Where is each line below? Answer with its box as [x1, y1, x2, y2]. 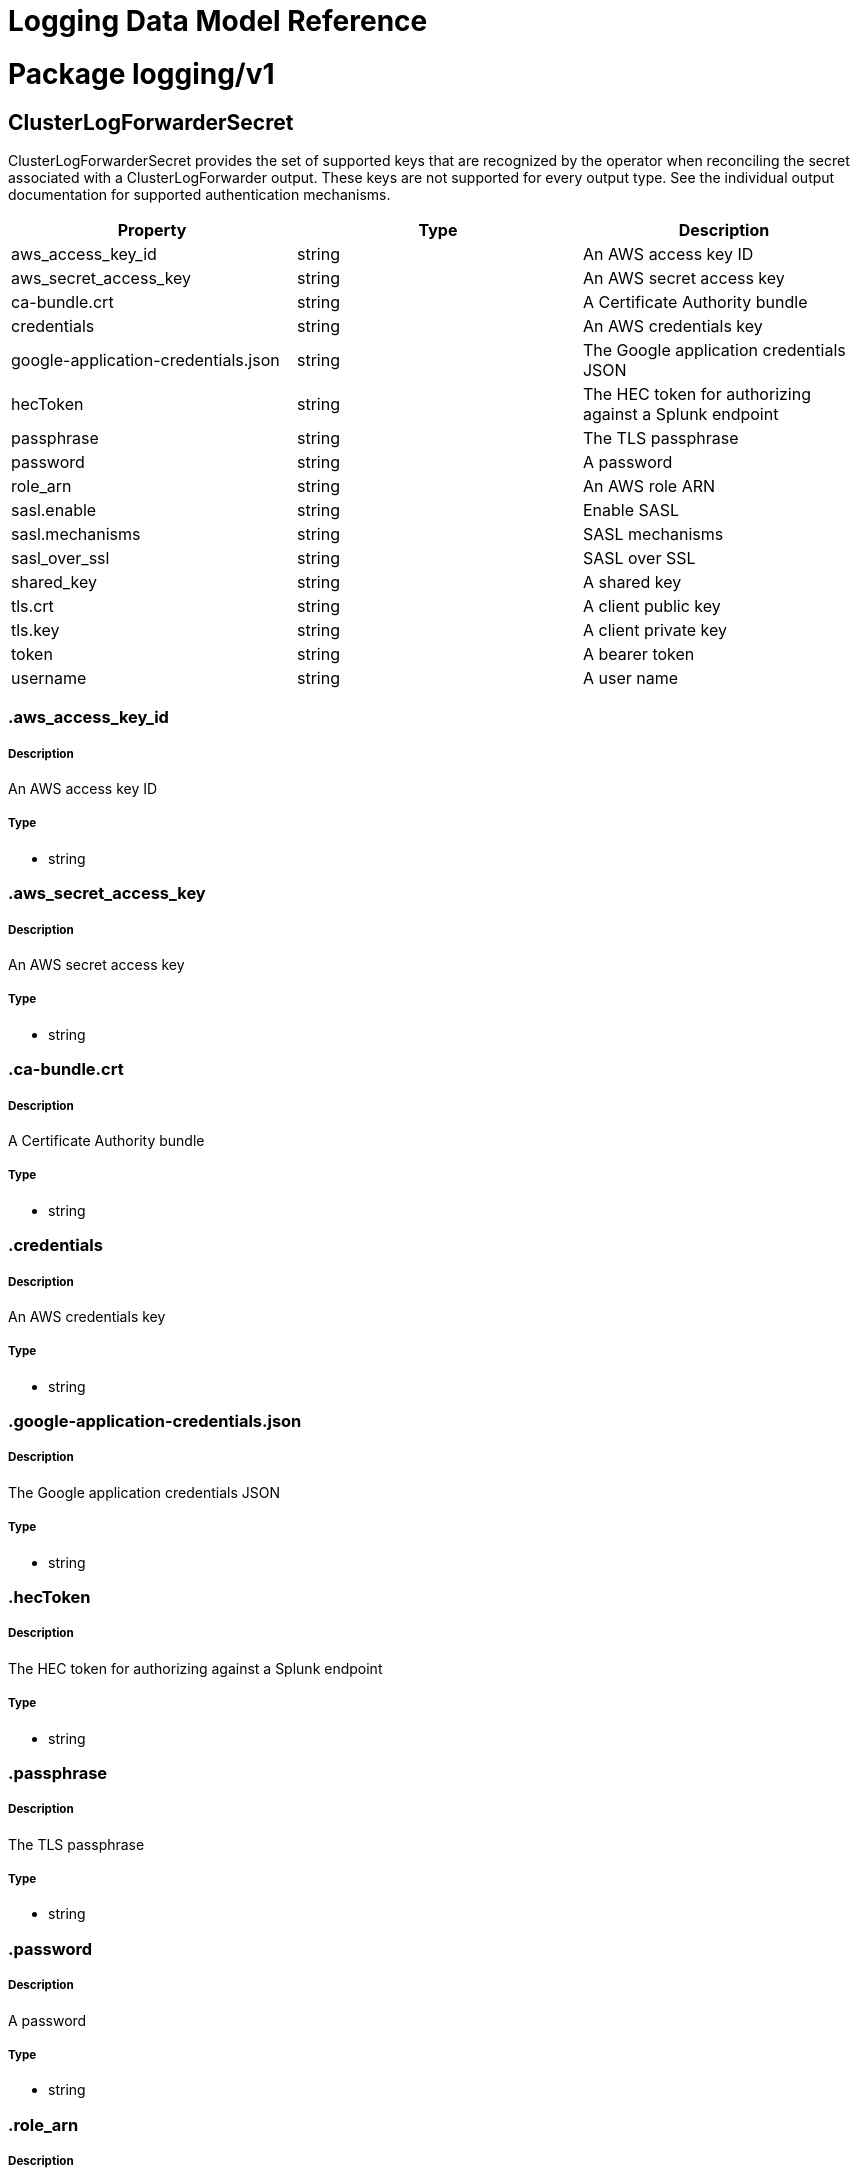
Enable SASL [582, 499, 680, 520]
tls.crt [11, 595, 54, 616]
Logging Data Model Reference [8, 4, 428, 38]
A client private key [582, 619, 727, 640]
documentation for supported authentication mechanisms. [8, 185, 391, 203]
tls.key [11, 619, 60, 640]
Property [117, 219, 187, 240]
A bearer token [582, 643, 695, 664]
